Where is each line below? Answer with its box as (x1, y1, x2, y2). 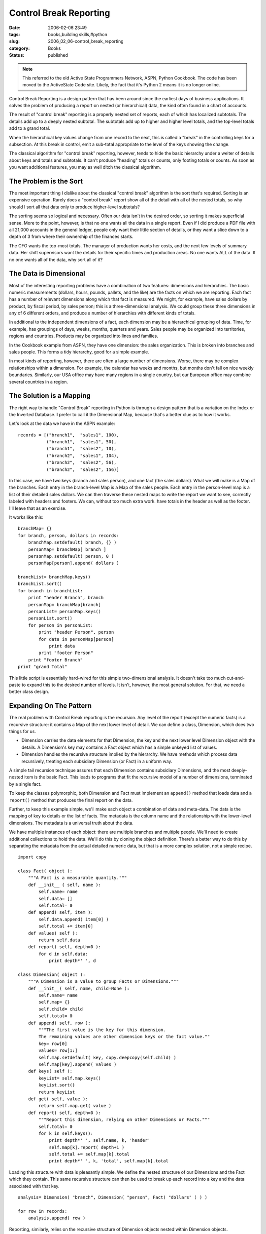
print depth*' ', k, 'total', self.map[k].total (49, 1158, 168, 1164)
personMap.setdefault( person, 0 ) (28, 553, 114, 559)
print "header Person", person (38, 629, 114, 635)
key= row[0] (38, 1041, 67, 1046)
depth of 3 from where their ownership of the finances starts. (9, 233, 133, 239)
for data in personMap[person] (38, 636, 114, 642)
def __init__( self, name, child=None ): (28, 985, 130, 991)
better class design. (9, 689, 49, 694)
